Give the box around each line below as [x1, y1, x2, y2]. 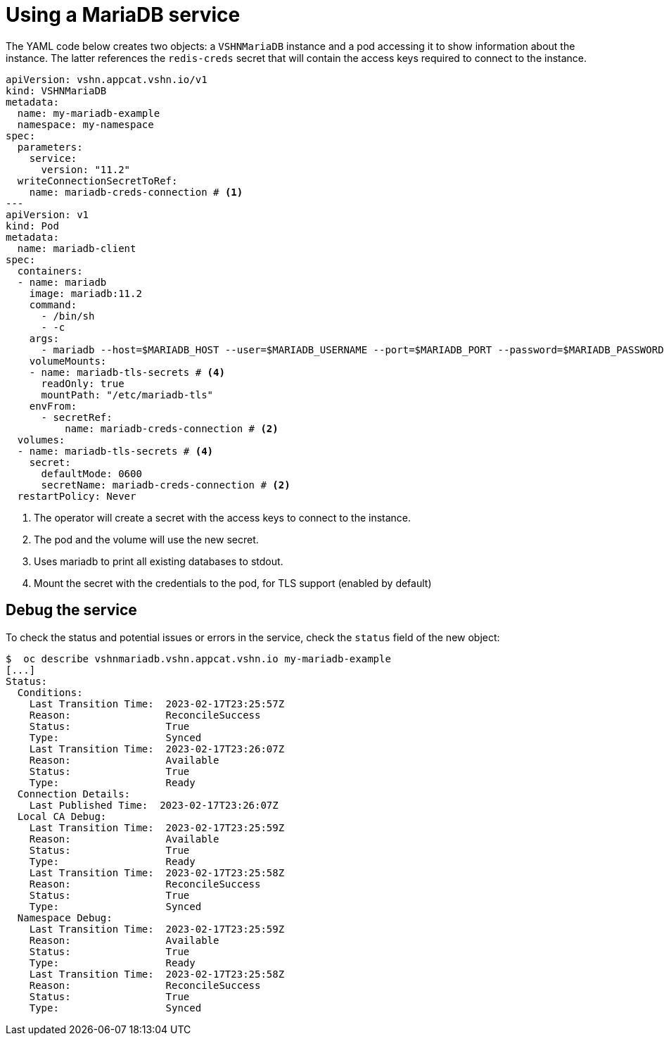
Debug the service [6, 601, 137, 619]
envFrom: [29, 400, 77, 412]
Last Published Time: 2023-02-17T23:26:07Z [29, 799, 279, 811]
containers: [17, 265, 83, 277]
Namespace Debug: [17, 911, 113, 923]
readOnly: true [41, 377, 124, 389]
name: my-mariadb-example [17, 107, 160, 119]
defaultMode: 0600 [41, 467, 142, 479]
